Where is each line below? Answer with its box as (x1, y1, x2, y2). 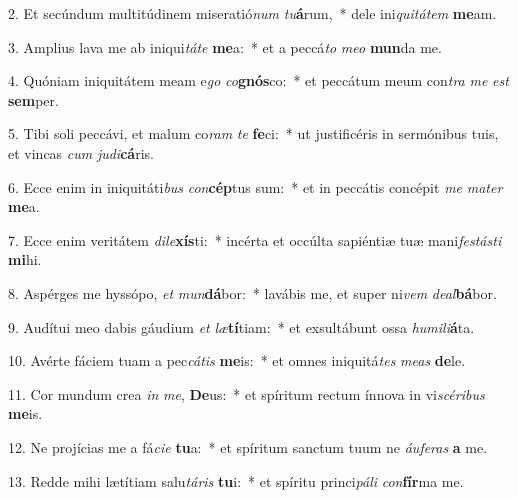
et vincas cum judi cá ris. (8, 142, 154, 163)
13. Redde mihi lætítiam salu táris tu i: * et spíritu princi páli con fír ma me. (8, 470, 464, 491)
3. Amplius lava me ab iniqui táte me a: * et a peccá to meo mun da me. (8, 36, 442, 57)
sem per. (8, 89, 59, 110)
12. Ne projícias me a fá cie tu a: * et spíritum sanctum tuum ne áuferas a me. (8, 436, 488, 457)
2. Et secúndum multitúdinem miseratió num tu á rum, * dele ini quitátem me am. (8, 3, 497, 23)
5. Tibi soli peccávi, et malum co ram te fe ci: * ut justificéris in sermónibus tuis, (8, 123, 499, 144)
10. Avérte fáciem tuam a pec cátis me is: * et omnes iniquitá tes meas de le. (8, 350, 466, 371)
